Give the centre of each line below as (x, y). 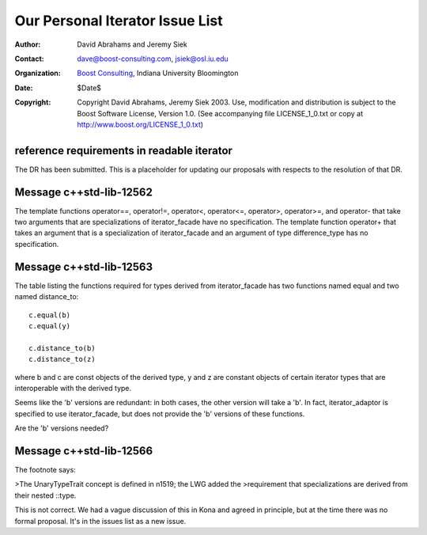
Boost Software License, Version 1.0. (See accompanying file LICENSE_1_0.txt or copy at (220, 113)
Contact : (30, 59)
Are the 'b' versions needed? (62, 428)
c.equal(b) (50, 315)
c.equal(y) (50, 326)
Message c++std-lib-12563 (84, 266)
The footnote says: (45, 469)
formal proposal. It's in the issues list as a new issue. (100, 521)
